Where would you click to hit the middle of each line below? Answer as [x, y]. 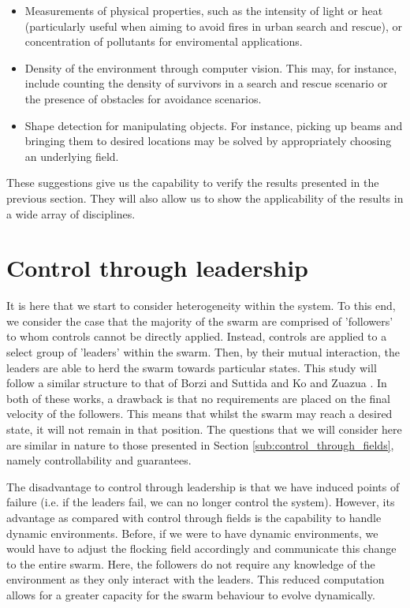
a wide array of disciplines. [71, 213]
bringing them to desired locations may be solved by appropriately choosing [208, 141]
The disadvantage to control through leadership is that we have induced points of [203, 486]
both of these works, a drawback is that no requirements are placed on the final [198, 398]
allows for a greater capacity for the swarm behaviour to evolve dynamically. [191, 594]
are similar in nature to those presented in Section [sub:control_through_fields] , [200, 444]
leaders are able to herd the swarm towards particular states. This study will [192, 367]
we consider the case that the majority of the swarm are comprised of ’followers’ [200, 321]
